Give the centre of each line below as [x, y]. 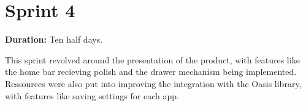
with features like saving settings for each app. [92, 95]
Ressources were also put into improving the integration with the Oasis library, [153, 83]
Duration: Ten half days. [54, 39]
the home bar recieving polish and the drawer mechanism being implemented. [151, 72]
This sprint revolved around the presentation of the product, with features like [152, 59]
